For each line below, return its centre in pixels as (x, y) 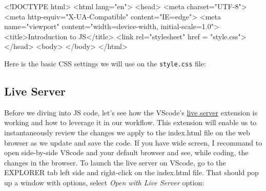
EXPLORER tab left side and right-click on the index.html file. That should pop (131, 172)
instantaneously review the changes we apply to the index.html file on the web (127, 133)
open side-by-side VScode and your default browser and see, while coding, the (126, 152)
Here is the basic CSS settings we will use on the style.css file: (105, 63)
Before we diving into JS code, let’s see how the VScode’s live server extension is (131, 112)
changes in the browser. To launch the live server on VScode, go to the (115, 162)
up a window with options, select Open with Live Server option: (104, 182)
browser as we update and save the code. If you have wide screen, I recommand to (133, 142)
